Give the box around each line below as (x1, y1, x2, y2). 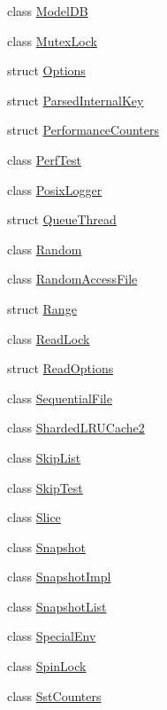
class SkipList (7, 448, 81, 466)
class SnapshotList (7, 597, 107, 615)
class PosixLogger (7, 180, 102, 199)
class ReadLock (7, 329, 90, 347)
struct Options (7, 61, 86, 80)
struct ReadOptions (7, 359, 114, 378)
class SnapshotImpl (7, 567, 111, 586)
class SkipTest (7, 478, 83, 496)
